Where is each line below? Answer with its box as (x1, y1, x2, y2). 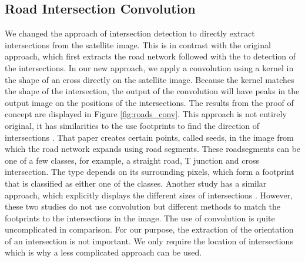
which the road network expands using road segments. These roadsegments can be (5, 142, 301, 155)
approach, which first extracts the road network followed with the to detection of (5, 50, 296, 62)
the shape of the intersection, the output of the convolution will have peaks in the (5, 85, 300, 97)
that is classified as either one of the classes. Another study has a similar (5, 177, 267, 189)
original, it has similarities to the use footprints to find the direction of (5, 119, 260, 131)
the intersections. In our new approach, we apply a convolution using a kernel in (5, 61, 294, 74)
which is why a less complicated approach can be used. (5, 246, 202, 258)
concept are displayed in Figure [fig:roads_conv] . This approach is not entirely (5, 108, 287, 120)
